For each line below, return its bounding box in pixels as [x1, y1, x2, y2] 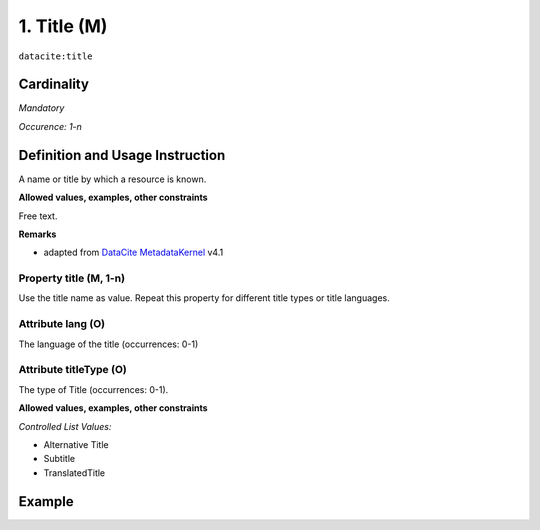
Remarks [18, 228, 57, 240]
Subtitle [43, 453, 75, 465]
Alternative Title [43, 438, 109, 450]
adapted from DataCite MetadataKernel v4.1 [43, 246, 224, 259]
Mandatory [18, 102, 65, 114]
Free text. [18, 210, 58, 222]
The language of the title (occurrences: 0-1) [18, 338, 199, 350]
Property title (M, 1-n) [18, 271, 125, 285]
